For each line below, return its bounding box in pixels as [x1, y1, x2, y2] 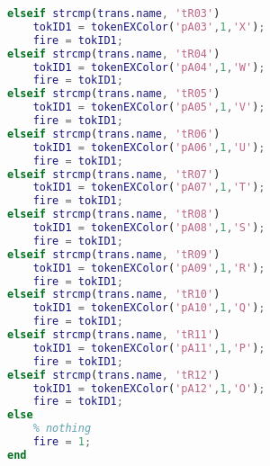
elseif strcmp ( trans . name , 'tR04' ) [7, 47, 220, 60]
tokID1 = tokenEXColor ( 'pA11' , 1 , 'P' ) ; [32, 341, 265, 354]
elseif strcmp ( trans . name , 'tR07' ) [7, 167, 220, 181]
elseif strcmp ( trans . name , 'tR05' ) [7, 87, 220, 101]
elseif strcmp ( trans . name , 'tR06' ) [7, 127, 220, 140]
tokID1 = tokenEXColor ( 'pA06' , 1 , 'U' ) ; [32, 140, 265, 154]
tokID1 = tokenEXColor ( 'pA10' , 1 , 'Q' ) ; [32, 301, 265, 315]
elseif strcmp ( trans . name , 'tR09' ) [7, 247, 220, 261]
